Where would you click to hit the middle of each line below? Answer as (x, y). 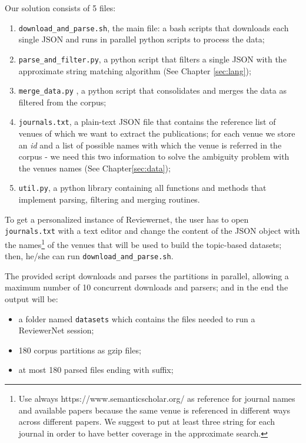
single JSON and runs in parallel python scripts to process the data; (142, 39)
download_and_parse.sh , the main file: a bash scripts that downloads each (154, 27)
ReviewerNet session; (56, 330)
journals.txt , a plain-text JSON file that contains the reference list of (147, 122)
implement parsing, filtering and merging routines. (109, 199)
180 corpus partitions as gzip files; (80, 350)
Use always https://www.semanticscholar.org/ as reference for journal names (157, 398)
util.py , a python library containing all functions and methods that (142, 188)
